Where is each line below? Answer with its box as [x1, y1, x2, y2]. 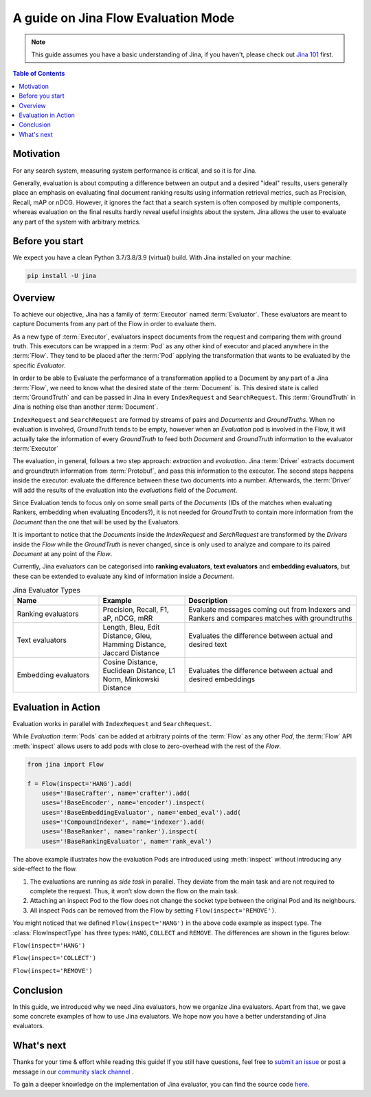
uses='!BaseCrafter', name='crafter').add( [41, 789, 190, 797]
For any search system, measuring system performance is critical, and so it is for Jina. [12, 166, 257, 175]
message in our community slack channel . [12, 1067, 134, 1076]
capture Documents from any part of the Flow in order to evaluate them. [12, 320, 216, 328]
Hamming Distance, [102, 640, 166, 650]
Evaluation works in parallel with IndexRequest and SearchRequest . [12, 719, 212, 727]
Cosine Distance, [102, 657, 158, 667]
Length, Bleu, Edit [102, 623, 160, 632]
